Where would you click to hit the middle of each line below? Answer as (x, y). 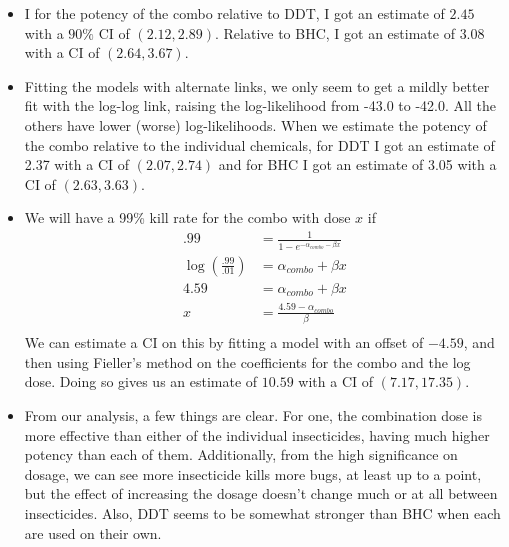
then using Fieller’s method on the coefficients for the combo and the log (247, 361)
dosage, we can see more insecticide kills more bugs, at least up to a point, (253, 473)
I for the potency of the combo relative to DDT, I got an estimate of (234, 13)
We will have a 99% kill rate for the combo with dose (187, 217)
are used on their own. (93, 532)
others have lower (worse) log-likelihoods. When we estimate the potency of (255, 124)
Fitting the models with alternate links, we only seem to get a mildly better (257, 85)
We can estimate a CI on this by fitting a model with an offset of (224, 342)
